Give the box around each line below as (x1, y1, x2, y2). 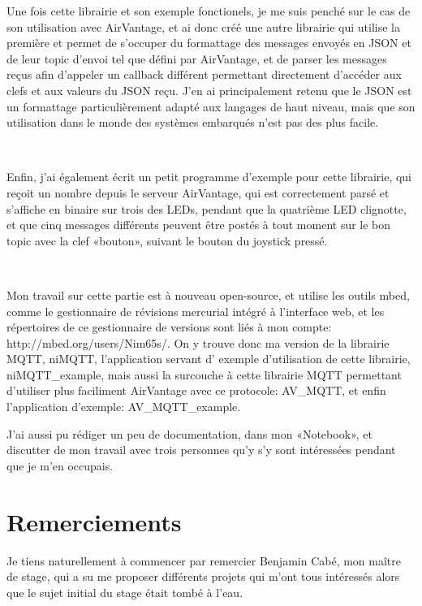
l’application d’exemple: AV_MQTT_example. (6, 398, 241, 415)
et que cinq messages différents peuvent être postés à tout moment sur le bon (6, 216, 391, 233)
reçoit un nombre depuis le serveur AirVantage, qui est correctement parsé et (6, 184, 390, 201)
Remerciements (6, 504, 182, 538)
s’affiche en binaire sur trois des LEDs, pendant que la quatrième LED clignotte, (6, 200, 407, 217)
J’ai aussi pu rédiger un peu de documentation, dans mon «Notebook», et (6, 425, 372, 442)
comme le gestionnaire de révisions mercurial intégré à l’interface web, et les (6, 302, 385, 319)
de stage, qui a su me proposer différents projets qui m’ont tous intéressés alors (6, 568, 400, 585)
